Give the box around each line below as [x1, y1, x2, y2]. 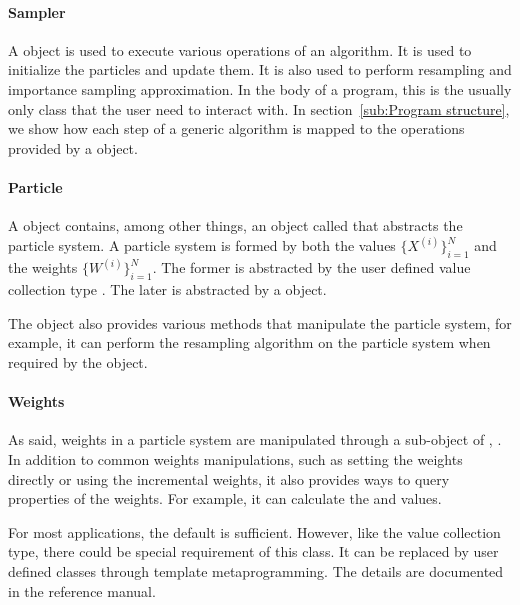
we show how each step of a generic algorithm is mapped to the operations [8, 118, 465, 139]
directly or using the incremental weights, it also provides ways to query [8, 468, 450, 489]
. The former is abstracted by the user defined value [152, 257, 471, 278]
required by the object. [8, 352, 148, 372]
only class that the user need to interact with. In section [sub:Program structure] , [8, 98, 510, 119]
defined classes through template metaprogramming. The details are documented [8, 560, 504, 581]
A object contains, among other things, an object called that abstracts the [8, 215, 463, 236]
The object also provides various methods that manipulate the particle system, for [8, 312, 512, 333]
